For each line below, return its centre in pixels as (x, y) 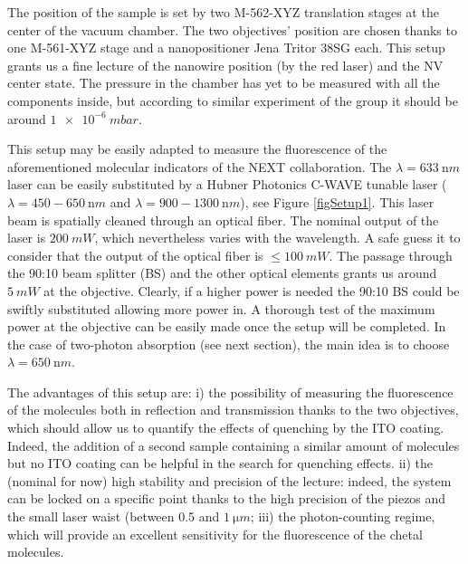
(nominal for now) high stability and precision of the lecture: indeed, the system (229, 480)
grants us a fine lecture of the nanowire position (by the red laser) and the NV (225, 65)
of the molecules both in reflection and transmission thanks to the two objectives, (233, 410)
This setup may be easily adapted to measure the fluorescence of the (197, 149)
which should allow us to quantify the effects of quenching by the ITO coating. (226, 428)
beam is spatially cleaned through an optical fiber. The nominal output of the (223, 220)
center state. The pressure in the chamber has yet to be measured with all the (224, 83)
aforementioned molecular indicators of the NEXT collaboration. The (200, 166)
